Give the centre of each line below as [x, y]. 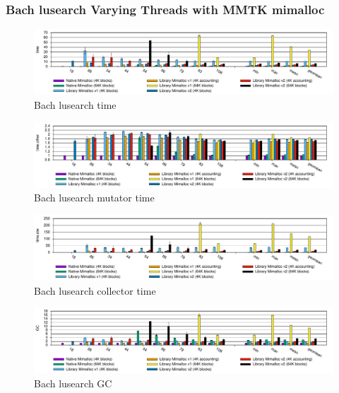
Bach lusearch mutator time [94, 198]
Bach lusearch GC [73, 383]
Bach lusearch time [75, 104]
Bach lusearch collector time [95, 290]
